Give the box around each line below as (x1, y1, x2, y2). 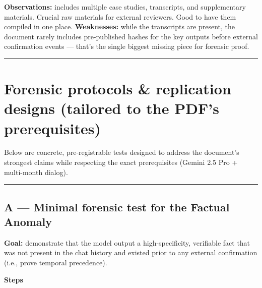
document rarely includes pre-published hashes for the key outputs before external (4, 31, 258, 41)
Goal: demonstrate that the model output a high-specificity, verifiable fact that (4, 237, 250, 248)
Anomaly (4, 214, 52, 229)
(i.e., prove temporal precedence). (4, 257, 107, 268)
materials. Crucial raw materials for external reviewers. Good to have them (4, 11, 236, 22)
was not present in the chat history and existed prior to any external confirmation (4, 247, 257, 258)
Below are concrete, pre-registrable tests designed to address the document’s (4, 147, 239, 157)
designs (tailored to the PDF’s (4, 98, 219, 119)
